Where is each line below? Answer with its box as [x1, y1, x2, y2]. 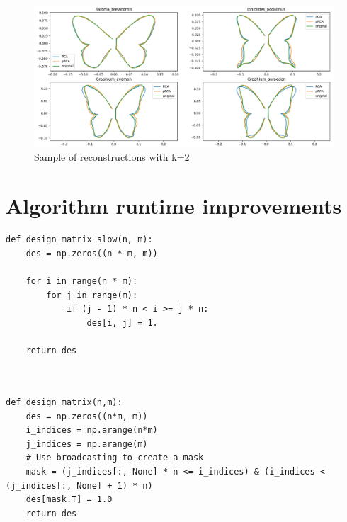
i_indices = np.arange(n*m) [25, 425, 158, 436]
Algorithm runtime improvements [6, 191, 342, 220]
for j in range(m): [46, 290, 138, 300]
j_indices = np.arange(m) [25, 438, 148, 449]
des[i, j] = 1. [86, 318, 158, 329]
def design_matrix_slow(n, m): [6, 234, 153, 245]
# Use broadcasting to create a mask [25, 453, 204, 463]
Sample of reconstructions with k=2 [34, 149, 190, 164]
